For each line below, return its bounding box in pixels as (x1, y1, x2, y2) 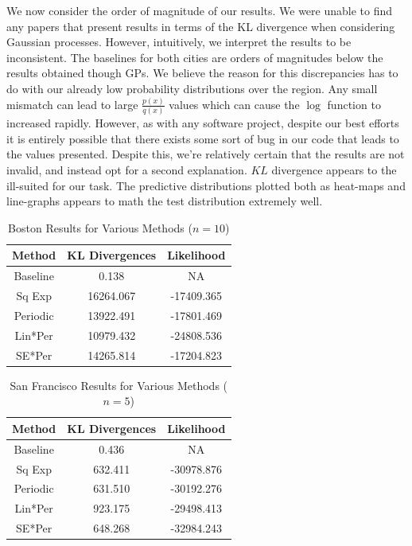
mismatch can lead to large (6, 96, 138, 112)
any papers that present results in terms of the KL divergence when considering (6, 18, 395, 34)
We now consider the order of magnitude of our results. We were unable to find (6, 2, 393, 18)
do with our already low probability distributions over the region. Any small (6, 80, 378, 96)
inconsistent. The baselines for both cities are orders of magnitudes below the (6, 49, 383, 65)
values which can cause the (169, 96, 300, 112)
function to (327, 96, 381, 112)
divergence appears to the (271, 161, 397, 177)
